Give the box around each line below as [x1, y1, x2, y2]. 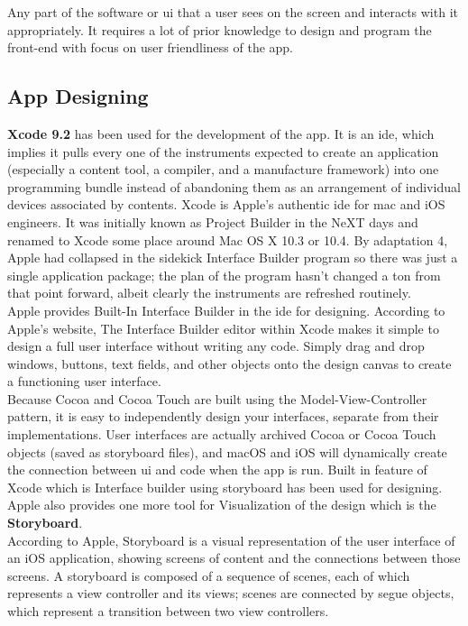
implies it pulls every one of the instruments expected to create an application [7, 142, 439, 161]
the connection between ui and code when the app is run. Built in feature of [7, 460, 427, 479]
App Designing [7, 82, 149, 110]
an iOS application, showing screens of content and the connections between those [7, 548, 461, 567]
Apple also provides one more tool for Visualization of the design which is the [7, 495, 436, 514]
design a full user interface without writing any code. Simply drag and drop [7, 336, 425, 355]
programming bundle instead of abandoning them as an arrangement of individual [7, 177, 461, 196]
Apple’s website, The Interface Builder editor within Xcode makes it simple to [7, 318, 439, 337]
